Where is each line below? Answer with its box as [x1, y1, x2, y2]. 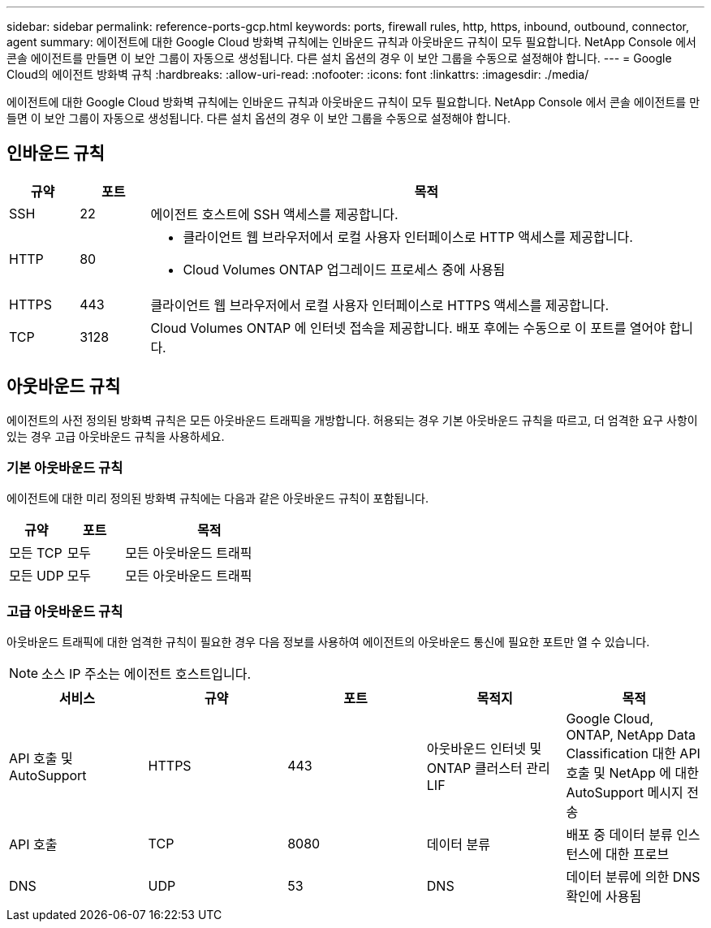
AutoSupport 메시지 [566, 784, 683, 801]
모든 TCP [9, 545, 62, 562]
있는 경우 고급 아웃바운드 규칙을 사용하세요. [6, 429, 225, 443]
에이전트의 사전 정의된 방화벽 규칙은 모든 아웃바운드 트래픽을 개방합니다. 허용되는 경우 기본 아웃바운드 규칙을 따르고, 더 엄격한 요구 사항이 [6, 412, 698, 427]
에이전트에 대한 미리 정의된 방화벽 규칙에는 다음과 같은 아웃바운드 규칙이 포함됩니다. [6, 491, 429, 506]
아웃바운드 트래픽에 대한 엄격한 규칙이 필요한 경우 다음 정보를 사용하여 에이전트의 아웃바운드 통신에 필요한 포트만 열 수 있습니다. [6, 635, 650, 650]
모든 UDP [9, 568, 64, 585]
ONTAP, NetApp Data [566, 727, 696, 744]
